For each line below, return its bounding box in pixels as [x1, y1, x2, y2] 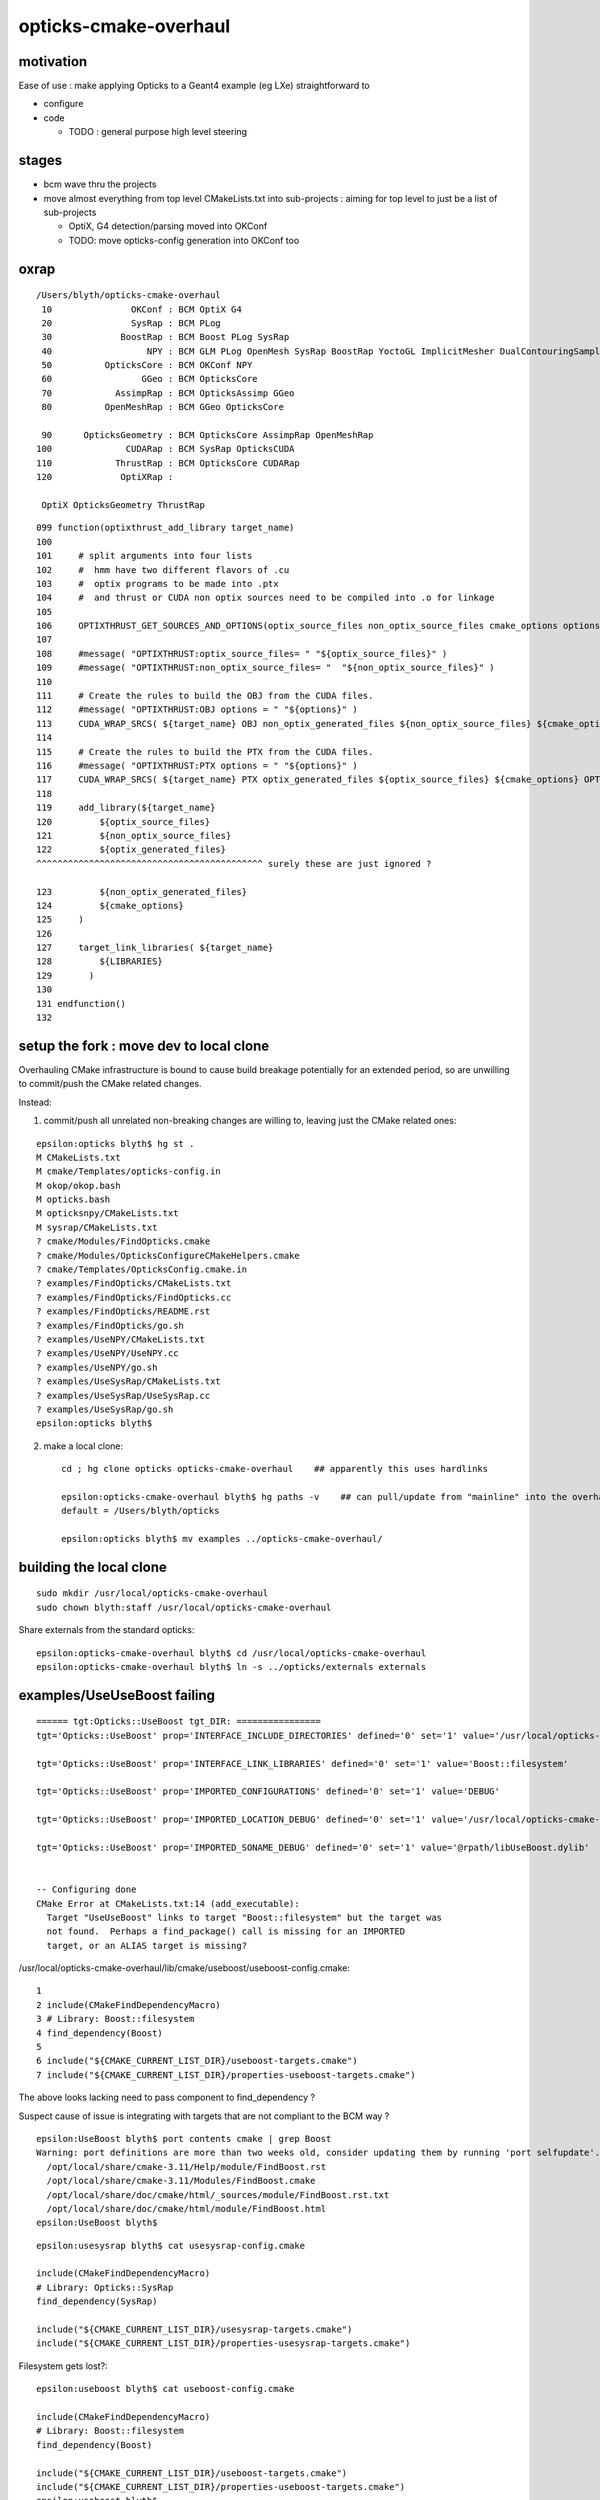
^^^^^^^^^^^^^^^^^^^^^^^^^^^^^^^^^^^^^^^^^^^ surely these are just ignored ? [36, 858, 432, 869]
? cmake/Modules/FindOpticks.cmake [36, 1236, 211, 1247]
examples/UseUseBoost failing [18, 1686, 215, 1704]
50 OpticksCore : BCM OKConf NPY [41, 360, 253, 371]
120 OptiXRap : [36, 471, 174, 483]
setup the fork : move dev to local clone [18, 1037, 270, 1054]
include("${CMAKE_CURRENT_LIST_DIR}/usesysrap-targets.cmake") [36, 2324, 353, 2335]
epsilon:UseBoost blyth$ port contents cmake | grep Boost [36, 2133, 332, 2144]
